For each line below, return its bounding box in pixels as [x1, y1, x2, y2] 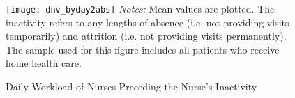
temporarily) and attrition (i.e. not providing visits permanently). [6, 28, 287, 43]
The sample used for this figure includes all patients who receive [6, 42, 280, 56]
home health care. [6, 56, 82, 70]
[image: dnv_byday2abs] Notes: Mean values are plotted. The [6, 1, 275, 15]
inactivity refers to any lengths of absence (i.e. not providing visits [6, 15, 289, 29]
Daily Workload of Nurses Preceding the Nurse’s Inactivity [6, 79, 257, 94]
